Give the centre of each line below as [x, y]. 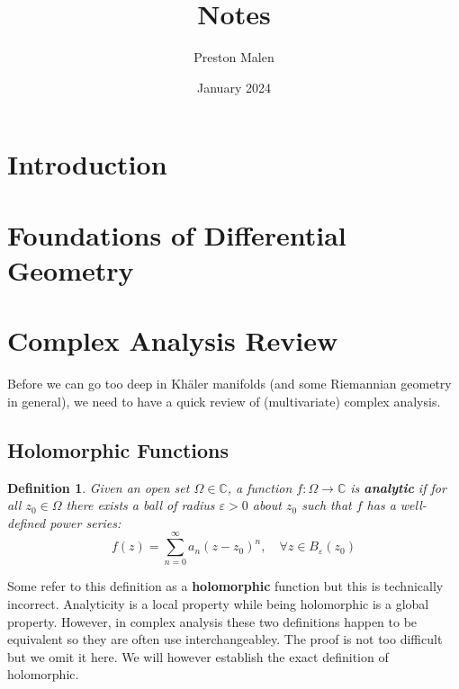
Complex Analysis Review [173, 340]
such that [327, 505]
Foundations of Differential [177, 234]
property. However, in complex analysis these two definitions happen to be [212, 621]
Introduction [87, 164]
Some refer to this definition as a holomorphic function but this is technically [225, 586]
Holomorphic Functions [118, 449]
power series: [85, 522]
